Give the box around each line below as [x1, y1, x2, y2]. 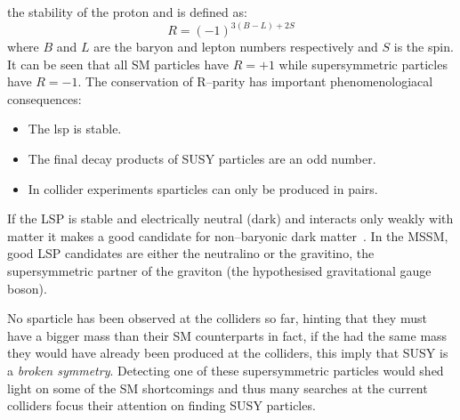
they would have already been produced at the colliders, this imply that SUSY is [7, 343, 448, 362]
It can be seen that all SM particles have [7, 54, 230, 73]
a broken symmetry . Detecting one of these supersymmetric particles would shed [7, 360, 444, 379]
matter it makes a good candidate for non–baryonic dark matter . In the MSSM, [7, 226, 448, 245]
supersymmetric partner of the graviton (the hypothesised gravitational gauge [7, 261, 432, 279]
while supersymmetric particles [278, 54, 448, 73]
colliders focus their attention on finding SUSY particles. [7, 396, 316, 415]
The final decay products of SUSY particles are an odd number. [28, 149, 376, 167]
